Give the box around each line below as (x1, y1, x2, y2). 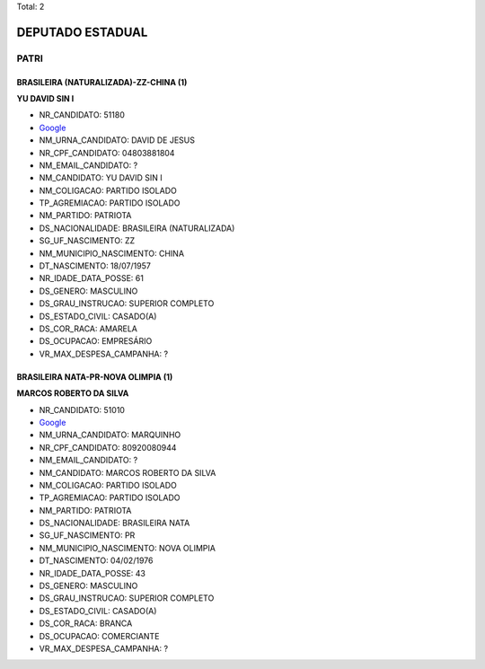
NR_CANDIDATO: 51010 (39, 404, 126, 415)
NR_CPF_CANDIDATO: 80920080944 (39, 442, 177, 453)
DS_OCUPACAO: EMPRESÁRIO (39, 336, 153, 347)
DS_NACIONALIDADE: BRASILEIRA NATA (39, 517, 190, 529)
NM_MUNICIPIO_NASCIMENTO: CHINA (39, 248, 184, 259)
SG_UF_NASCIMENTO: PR (39, 530, 136, 541)
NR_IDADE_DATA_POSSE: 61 (39, 273, 144, 284)
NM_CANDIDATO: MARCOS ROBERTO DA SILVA (39, 467, 216, 478)
